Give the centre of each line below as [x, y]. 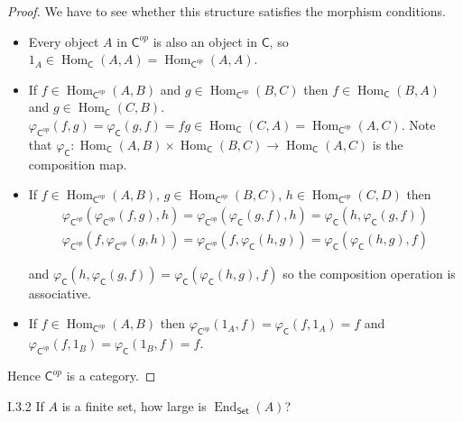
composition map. [78, 164]
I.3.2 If [26, 405]
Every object [64, 41]
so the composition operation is [369, 273]
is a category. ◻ [111, 375]
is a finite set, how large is [134, 405]
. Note [418, 124]
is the [388, 144]
